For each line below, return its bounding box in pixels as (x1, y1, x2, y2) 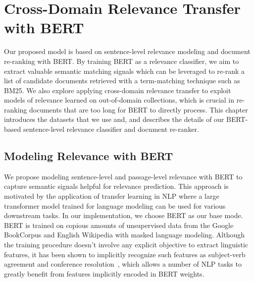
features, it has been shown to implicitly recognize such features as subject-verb (4, 249, 246, 259)
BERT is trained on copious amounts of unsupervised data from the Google (4, 220, 234, 230)
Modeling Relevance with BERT (4, 148, 173, 164)
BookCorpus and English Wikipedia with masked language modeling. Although (4, 229, 245, 240)
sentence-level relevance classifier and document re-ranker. (23, 124, 200, 134)
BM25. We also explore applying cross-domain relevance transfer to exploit (4, 85, 231, 95)
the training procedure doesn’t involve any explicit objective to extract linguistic (4, 239, 249, 250)
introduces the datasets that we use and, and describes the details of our (4, 114, 224, 124)
